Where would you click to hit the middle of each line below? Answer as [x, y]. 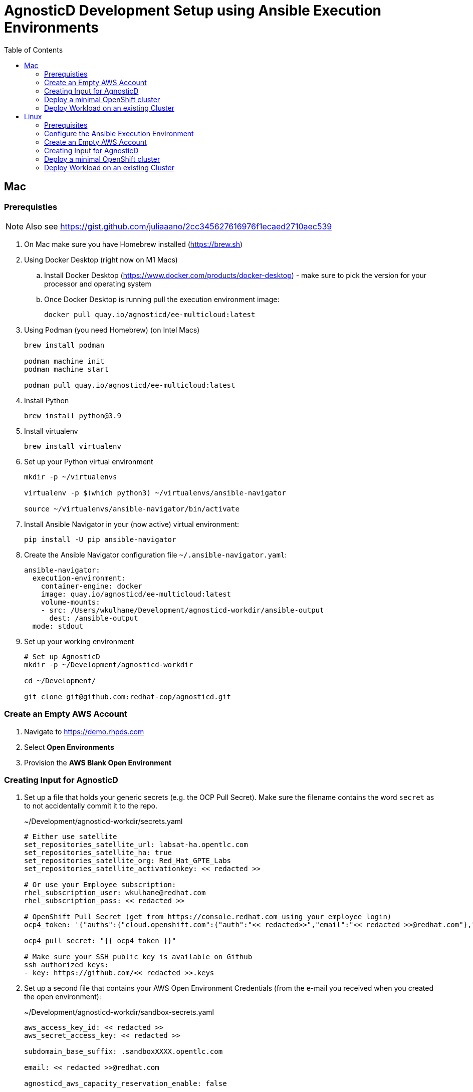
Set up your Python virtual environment [89, 461]
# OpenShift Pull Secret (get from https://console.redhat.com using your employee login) [208, 917]
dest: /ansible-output [94, 618]
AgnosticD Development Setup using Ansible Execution [193, 11]
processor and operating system [98, 284]
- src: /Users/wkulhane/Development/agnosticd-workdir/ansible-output [182, 610]
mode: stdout [58, 626]
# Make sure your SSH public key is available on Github [138, 957]
